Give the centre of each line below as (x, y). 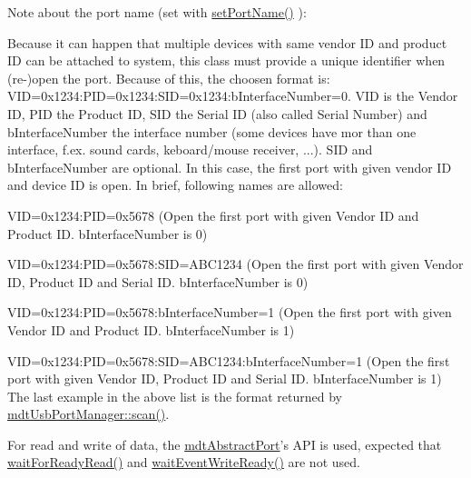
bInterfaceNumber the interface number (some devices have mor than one (212, 131)
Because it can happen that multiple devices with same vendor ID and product (227, 42)
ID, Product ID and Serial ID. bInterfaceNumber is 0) (158, 281)
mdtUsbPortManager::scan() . (88, 414)
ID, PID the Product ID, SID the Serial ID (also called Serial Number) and (217, 113)
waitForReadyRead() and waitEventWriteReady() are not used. (184, 462)
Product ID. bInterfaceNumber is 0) (108, 233)
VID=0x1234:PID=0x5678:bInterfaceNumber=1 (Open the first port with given (230, 312)
